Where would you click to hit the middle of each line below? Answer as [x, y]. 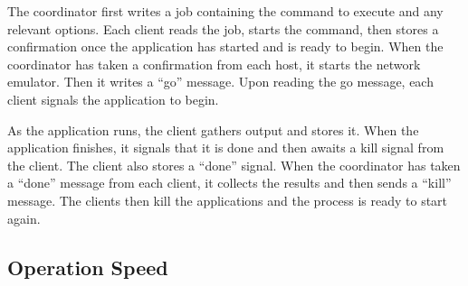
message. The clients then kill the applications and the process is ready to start [228, 200]
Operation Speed [88, 267]
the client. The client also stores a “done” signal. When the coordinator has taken [234, 165]
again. [24, 218]
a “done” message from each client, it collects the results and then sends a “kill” [229, 183]
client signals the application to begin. [113, 99]
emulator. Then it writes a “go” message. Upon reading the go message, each [220, 82]
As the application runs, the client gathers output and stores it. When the [213, 129]
